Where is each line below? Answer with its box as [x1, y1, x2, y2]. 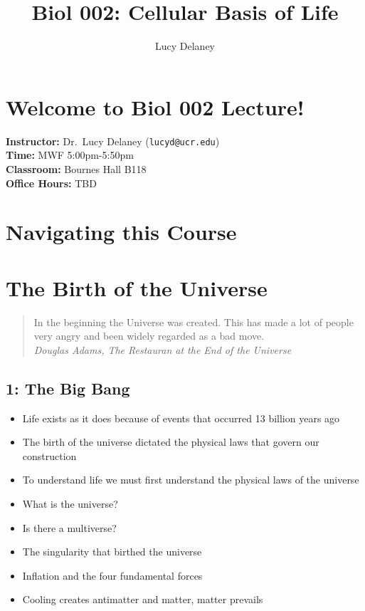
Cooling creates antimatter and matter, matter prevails [22, 592, 263, 607]
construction [22, 448, 77, 463]
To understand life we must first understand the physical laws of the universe [22, 472, 359, 487]
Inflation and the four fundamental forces [22, 568, 203, 583]
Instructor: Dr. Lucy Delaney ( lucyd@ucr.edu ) [6, 133, 220, 148]
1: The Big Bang [6, 377, 130, 399]
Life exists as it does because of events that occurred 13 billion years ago [22, 410, 340, 425]
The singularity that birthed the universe [22, 544, 202, 559]
